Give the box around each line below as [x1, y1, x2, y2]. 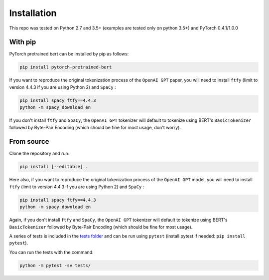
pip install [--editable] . [19, 164, 88, 170]
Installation [9, 7, 57, 18]
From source [9, 137, 49, 146]
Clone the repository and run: [9, 150, 70, 157]
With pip [9, 38, 36, 46]
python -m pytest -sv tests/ [19, 263, 91, 268]
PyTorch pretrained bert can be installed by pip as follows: [9, 51, 129, 57]
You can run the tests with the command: [9, 249, 94, 255]
